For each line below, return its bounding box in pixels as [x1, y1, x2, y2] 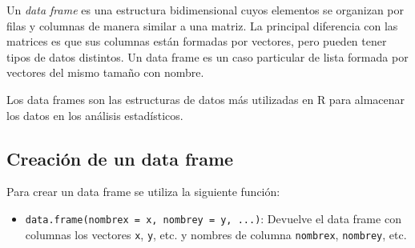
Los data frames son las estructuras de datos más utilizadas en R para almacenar [6, 90, 405, 107]
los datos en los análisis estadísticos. [6, 106, 183, 123]
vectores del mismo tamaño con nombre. [6, 64, 204, 81]
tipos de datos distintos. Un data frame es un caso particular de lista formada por [6, 48, 409, 65]
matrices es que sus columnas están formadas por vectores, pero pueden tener [6, 33, 387, 50]
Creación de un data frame [6, 146, 234, 170]
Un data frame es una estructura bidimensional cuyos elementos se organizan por [6, 2, 404, 18]
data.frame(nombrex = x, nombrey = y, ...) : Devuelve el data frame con [25, 210, 401, 226]
